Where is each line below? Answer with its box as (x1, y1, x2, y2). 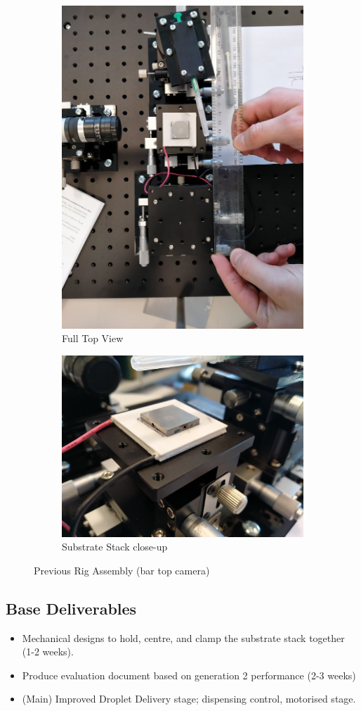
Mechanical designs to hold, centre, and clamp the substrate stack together (22, 630, 345, 645)
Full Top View (62, 331, 124, 346)
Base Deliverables (6, 597, 137, 619)
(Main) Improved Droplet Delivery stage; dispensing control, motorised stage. (22, 691, 356, 706)
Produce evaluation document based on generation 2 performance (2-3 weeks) (22, 667, 356, 682)
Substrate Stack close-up (62, 539, 168, 554)
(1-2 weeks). (22, 644, 74, 659)
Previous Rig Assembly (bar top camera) (34, 562, 210, 577)
